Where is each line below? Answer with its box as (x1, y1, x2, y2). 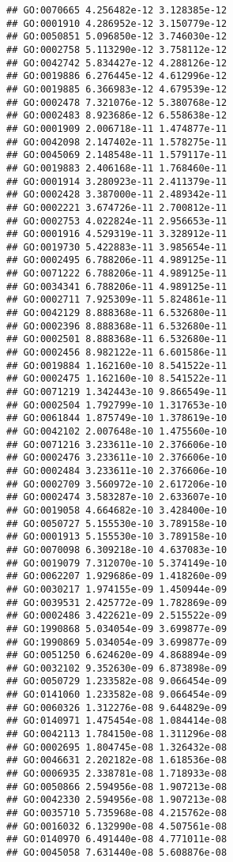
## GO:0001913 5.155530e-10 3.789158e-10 (6, 531, 227, 543)
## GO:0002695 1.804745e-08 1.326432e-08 (6, 741, 227, 753)
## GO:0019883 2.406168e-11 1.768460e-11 (6, 162, 227, 174)
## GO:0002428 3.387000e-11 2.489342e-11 (6, 189, 227, 201)
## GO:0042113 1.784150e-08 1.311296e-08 (6, 728, 227, 740)
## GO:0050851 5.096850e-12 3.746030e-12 (6, 31, 227, 43)
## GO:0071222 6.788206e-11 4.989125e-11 (6, 268, 227, 280)
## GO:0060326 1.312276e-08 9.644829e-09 (6, 702, 227, 713)
